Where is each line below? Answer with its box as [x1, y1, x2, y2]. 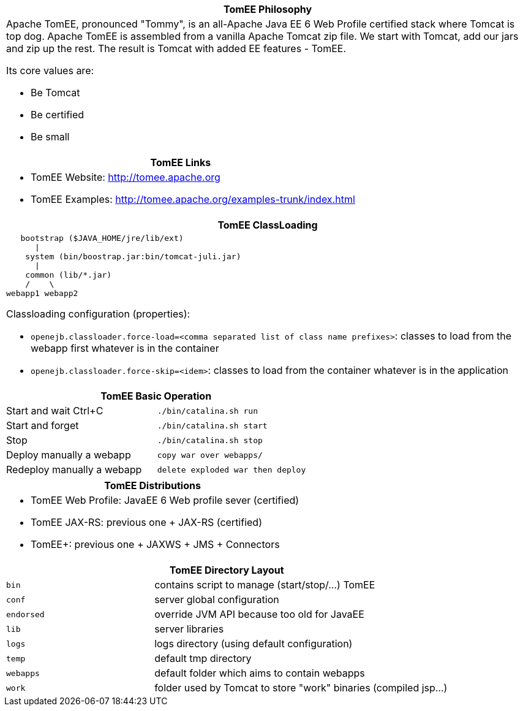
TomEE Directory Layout [169, 564, 284, 576]
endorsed [6, 609, 45, 619]
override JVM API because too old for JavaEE [154, 608, 364, 620]
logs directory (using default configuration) [154, 637, 353, 650]
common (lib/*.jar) [25, 270, 112, 279]
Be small [31, 131, 70, 143]
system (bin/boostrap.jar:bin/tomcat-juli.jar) [25, 252, 241, 261]
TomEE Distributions [104, 479, 201, 492]
